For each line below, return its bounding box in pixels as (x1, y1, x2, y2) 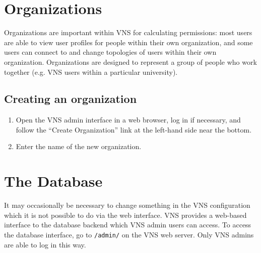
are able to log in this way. (4, 239, 86, 249)
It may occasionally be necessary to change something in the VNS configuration (4, 200, 250, 210)
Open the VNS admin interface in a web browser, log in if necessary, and (16, 114, 241, 125)
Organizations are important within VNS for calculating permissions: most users (4, 27, 252, 38)
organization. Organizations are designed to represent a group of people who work (4, 56, 257, 67)
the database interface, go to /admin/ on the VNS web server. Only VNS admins (4, 229, 254, 239)
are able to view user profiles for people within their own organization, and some (4, 37, 253, 47)
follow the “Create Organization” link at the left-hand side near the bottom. (16, 124, 252, 135)
